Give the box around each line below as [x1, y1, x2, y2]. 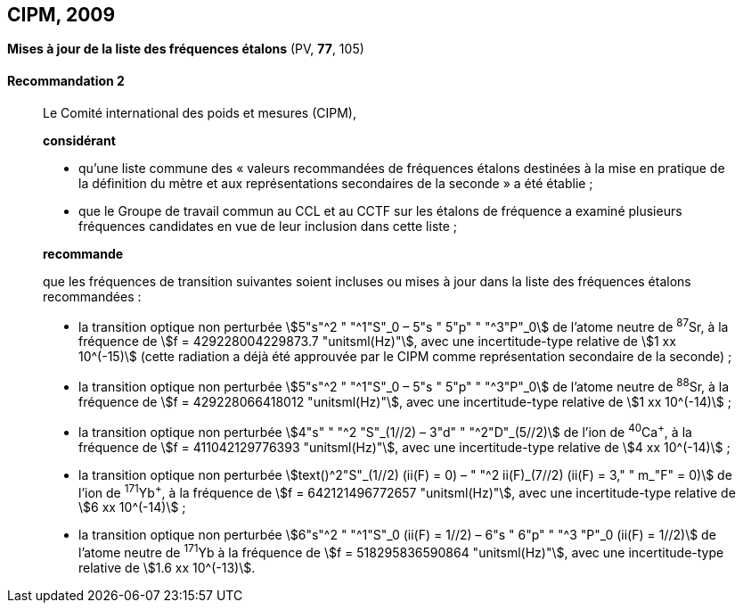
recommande [43, 245, 124, 261]
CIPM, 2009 [7, 4, 116, 26]
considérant [43, 132, 116, 148]
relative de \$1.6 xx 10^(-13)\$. [78, 559, 256, 575]
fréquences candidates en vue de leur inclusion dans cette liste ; [78, 218, 458, 234]
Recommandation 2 [7, 73, 125, 89]
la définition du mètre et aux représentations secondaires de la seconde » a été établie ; [78, 175, 593, 191]
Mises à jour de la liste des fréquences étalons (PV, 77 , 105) [7, 41, 364, 57]
